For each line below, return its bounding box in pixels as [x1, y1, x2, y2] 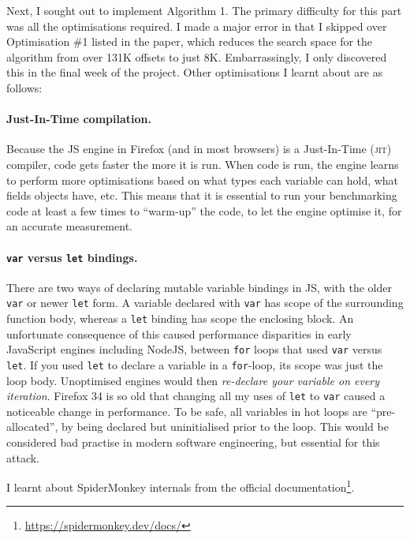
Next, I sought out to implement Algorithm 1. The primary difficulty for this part [6, 2, 402, 18]
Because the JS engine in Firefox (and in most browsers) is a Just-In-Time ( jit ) [6, 140, 392, 157]
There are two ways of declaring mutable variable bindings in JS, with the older [6, 279, 392, 295]
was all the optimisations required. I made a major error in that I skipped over [6, 17, 387, 34]
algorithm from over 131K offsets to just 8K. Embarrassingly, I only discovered [6, 48, 387, 65]
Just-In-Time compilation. [6, 110, 151, 127]
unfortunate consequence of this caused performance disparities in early [6, 325, 352, 342]
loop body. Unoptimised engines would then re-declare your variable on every [6, 372, 380, 388]
